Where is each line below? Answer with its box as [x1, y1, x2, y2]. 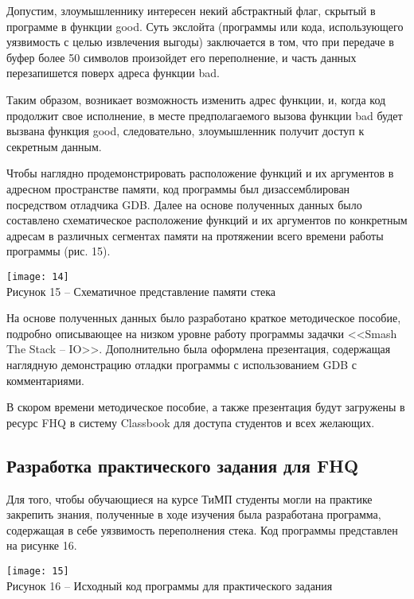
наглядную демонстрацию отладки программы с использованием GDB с [6, 356, 357, 372]
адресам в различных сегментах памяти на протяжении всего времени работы [6, 227, 384, 243]
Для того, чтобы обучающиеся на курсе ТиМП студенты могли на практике [6, 490, 373, 507]
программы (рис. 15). [6, 243, 111, 259]
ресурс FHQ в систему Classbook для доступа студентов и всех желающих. [6, 414, 375, 430]
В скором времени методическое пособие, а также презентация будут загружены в [6, 399, 405, 415]
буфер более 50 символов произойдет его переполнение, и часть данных [6, 49, 357, 65]
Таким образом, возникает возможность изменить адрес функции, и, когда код [6, 91, 386, 107]
